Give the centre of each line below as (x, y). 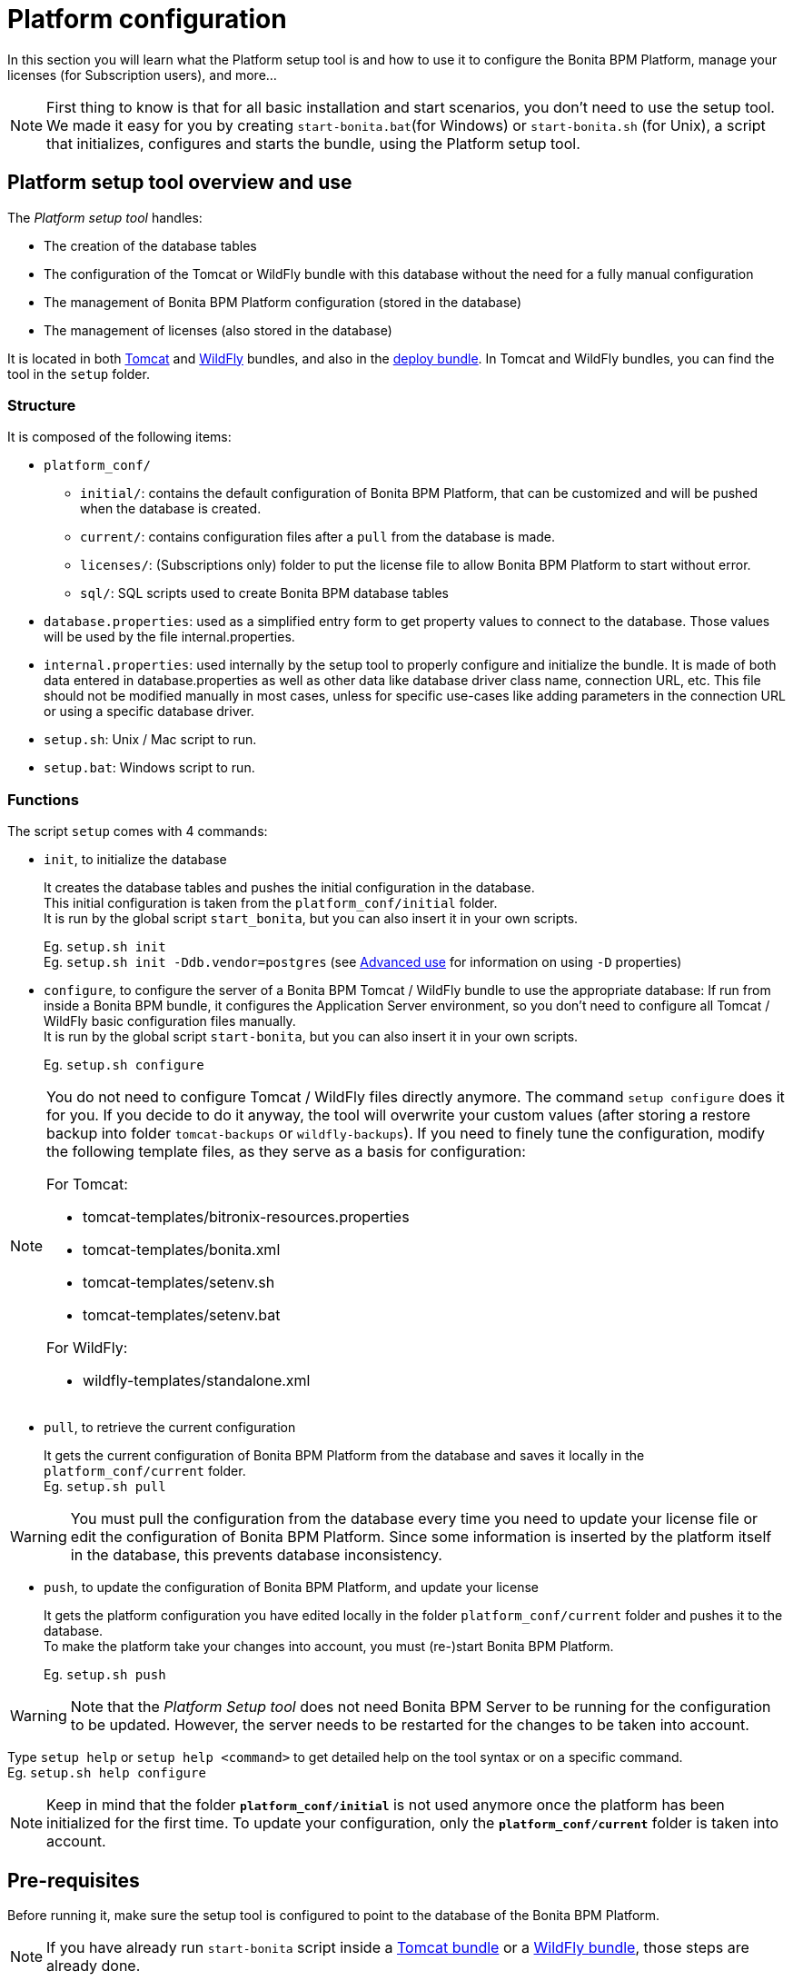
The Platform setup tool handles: (105, 217)
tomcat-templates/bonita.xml (182, 1250)
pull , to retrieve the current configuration (170, 1428)
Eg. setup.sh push (105, 1675)
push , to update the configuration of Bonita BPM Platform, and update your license (291, 1588)
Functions (43, 799)
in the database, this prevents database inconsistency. (256, 1555)
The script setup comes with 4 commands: (138, 831)
